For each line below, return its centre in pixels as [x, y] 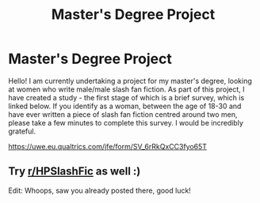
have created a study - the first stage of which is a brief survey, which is [126, 97]
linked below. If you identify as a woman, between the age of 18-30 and [125, 106]
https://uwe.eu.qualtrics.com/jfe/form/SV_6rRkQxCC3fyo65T [108, 146]
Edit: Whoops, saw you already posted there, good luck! [100, 190]
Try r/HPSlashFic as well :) [75, 171]
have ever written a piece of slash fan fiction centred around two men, [123, 114]
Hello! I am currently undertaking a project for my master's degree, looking [130, 81]
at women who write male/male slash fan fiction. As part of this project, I [126, 89]
